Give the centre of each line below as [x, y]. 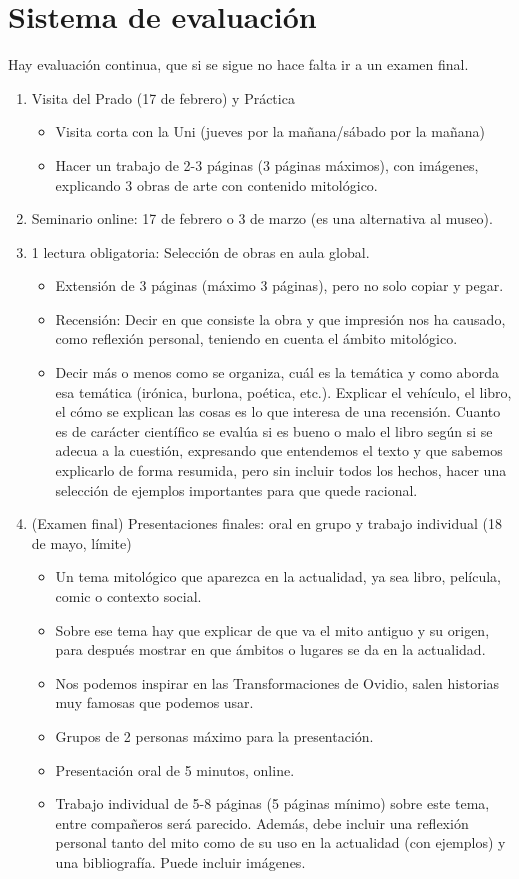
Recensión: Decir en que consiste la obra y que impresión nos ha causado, [280, 318]
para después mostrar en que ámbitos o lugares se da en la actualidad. [270, 649]
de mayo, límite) [81, 542]
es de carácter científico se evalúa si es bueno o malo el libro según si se [274, 430]
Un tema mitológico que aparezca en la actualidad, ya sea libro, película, [278, 576]
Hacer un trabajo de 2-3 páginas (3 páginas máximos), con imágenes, [267, 164]
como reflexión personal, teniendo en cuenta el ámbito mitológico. [256, 338]
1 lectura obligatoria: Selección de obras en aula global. [200, 251]
